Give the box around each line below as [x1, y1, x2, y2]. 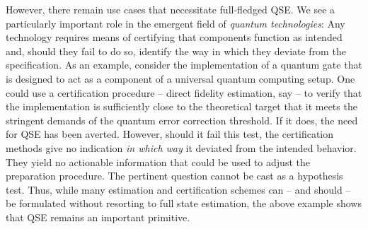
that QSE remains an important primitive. [6, 209, 190, 224]
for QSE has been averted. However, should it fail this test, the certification [6, 127, 334, 141]
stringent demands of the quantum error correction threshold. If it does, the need [6, 112, 358, 127]
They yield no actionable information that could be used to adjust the [6, 154, 310, 169]
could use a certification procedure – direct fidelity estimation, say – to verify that [6, 85, 362, 100]
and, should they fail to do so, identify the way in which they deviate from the [6, 43, 346, 58]
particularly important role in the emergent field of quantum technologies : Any [6, 16, 345, 30]
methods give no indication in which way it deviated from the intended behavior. [6, 140, 357, 155]
